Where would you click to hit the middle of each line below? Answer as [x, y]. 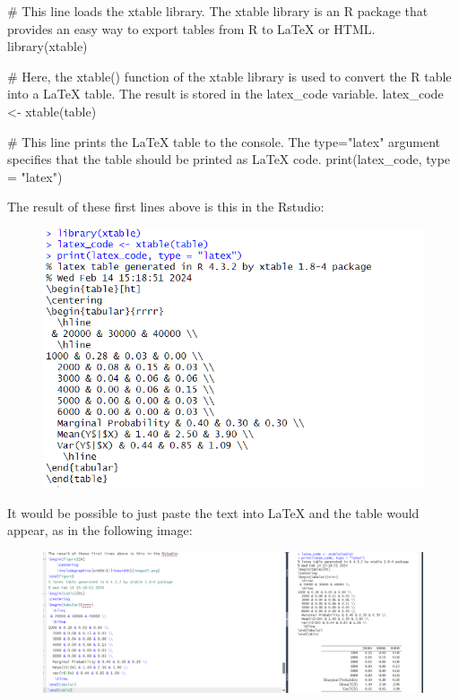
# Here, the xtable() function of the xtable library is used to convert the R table [229, 76]
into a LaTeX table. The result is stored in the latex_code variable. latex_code [225, 94]
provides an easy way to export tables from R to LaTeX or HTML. [191, 28]
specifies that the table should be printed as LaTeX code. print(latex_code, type [229, 159]
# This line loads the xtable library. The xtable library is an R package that [218, 11]
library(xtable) [48, 46]
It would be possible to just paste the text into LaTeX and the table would [213, 512]
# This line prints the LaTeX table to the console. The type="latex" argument [224, 141]
